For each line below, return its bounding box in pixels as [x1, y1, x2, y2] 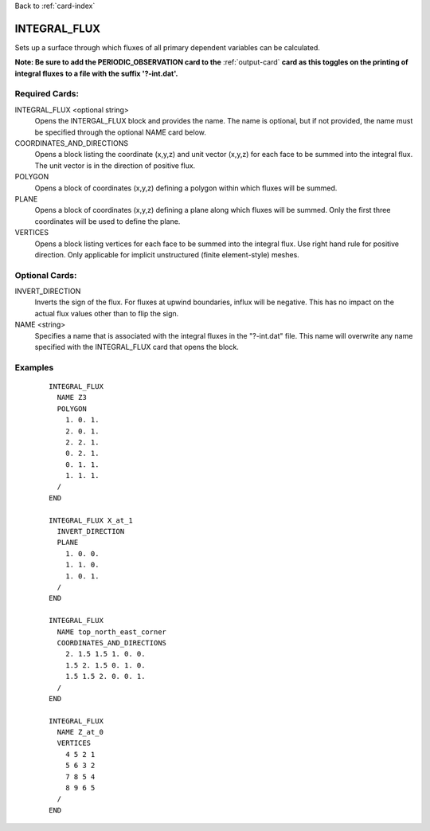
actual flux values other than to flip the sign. [34, 308, 179, 318]
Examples [14, 362, 54, 373]
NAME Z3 [57, 393, 87, 402]
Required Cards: [14, 88, 80, 100]
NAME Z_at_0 [57, 727, 104, 737]
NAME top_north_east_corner [57, 627, 167, 637]
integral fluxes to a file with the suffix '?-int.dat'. [14, 69, 178, 78]
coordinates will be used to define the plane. [34, 216, 181, 226]
